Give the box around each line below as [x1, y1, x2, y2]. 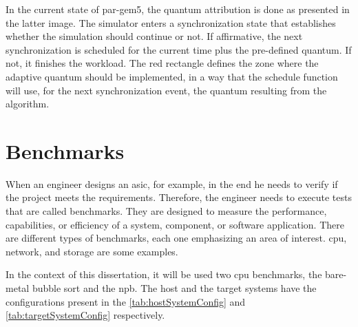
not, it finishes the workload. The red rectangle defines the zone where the [6, 56, 319, 70]
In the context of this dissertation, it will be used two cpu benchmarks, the [6, 267, 322, 282]
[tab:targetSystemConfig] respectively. [6, 308, 165, 322]
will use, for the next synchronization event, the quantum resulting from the [6, 83, 327, 97]
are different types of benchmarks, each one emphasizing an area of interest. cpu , [6, 231, 347, 245]
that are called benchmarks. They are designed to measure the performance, [6, 204, 327, 218]
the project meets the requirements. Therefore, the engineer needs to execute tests [6, 190, 352, 204]
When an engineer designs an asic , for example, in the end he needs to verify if [6, 176, 338, 191]
